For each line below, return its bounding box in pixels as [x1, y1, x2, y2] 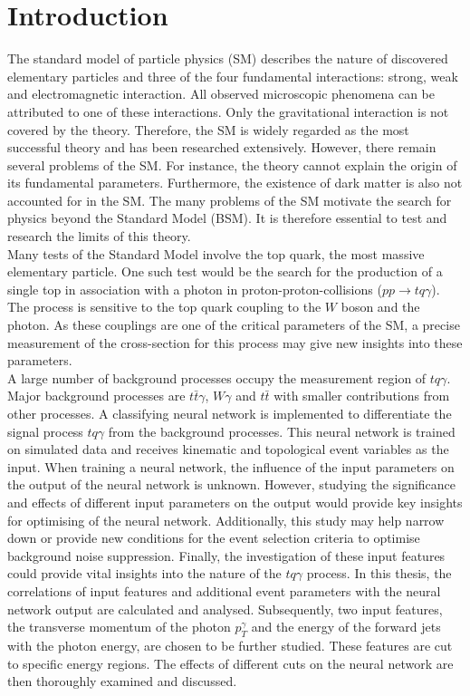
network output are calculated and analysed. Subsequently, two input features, [7, 599, 443, 618]
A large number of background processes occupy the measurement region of [7, 368, 427, 387]
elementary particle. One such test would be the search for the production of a [7, 262, 443, 281]
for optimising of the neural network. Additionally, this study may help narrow [7, 510, 445, 529]
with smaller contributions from [273, 386, 450, 405]
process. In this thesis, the [306, 564, 452, 583]
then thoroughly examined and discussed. [7, 672, 237, 691]
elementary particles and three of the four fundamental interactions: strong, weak [7, 66, 458, 85]
